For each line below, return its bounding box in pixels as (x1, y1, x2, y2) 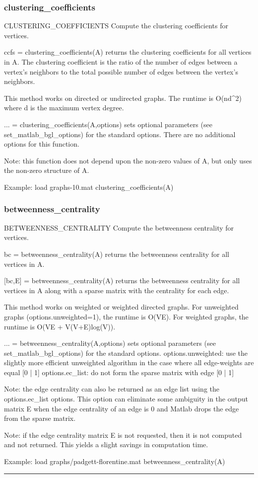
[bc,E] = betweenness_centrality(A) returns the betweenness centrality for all (4, 275, 240, 286)
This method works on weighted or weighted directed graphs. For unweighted (4, 302, 239, 312)
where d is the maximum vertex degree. (4, 102, 124, 113)
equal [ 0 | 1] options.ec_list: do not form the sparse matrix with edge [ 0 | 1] (4, 367, 234, 377)
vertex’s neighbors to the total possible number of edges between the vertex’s (4, 66, 238, 77)
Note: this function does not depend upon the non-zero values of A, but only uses (4, 155, 252, 165)
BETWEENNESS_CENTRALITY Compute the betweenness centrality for (4, 222, 234, 233)
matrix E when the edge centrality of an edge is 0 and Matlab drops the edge (4, 403, 239, 413)
